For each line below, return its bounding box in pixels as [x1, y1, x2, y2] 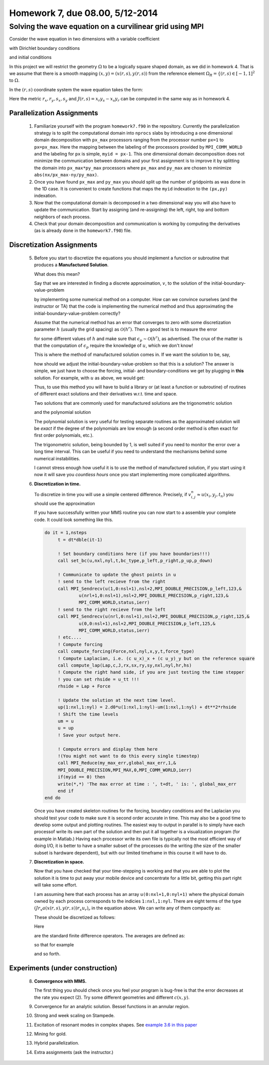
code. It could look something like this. [34, 517, 114, 523]
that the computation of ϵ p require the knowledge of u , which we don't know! [34, 343, 194, 350]
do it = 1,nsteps [44, 530, 87, 535]
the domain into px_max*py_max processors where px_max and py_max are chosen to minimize [34, 165, 232, 171]
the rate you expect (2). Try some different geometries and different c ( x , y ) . [34, 994, 190, 1000]
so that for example [34, 941, 74, 947]
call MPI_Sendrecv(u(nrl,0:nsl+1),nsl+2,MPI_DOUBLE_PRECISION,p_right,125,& [57, 614, 250, 619]
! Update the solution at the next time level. [57, 697, 176, 703]
